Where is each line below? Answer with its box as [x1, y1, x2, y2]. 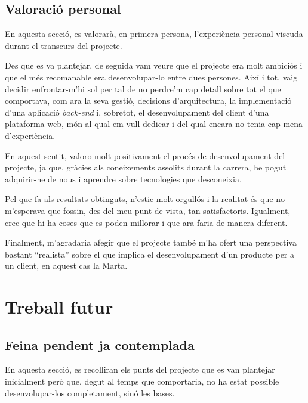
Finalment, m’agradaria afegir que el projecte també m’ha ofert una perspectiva [5, 236, 297, 249]
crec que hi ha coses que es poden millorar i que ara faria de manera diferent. [5, 216, 288, 228]
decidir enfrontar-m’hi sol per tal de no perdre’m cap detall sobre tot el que [5, 82, 281, 95]
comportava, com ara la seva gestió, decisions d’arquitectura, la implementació [5, 94, 292, 107]
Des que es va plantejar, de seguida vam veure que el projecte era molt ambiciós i [5, 59, 303, 72]
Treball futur [5, 294, 113, 319]
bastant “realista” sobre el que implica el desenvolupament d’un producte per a [5, 247, 295, 260]
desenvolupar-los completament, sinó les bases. [5, 386, 175, 399]
